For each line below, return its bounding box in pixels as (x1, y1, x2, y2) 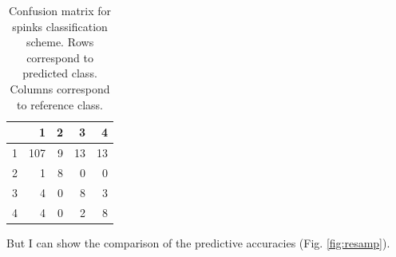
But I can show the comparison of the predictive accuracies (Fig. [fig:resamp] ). (6, 234, 390, 251)
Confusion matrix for (8, 2, 112, 18)
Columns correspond (10, 80, 110, 97)
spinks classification (12, 18, 108, 34)
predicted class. (22, 65, 97, 81)
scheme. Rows (26, 34, 94, 50)
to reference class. (17, 96, 103, 113)
